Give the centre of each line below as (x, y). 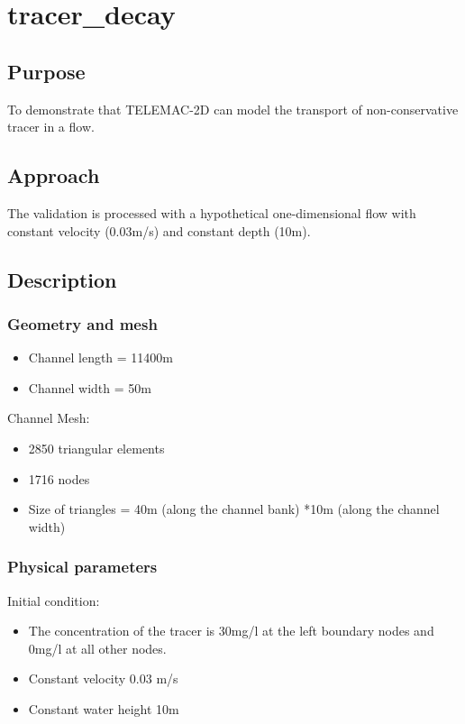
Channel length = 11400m (101, 357)
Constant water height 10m (104, 708)
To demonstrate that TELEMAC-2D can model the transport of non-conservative (233, 109)
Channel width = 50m (90, 387)
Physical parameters (82, 567)
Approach (54, 175)
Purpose (46, 71)
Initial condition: (54, 600)
